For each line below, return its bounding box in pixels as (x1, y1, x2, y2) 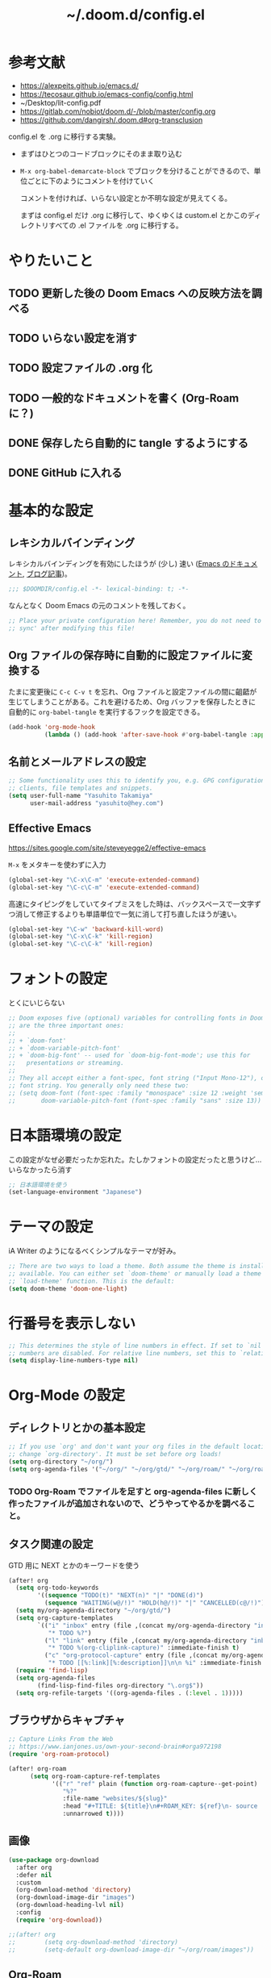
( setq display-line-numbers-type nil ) (8, 1357, 139, 1365)
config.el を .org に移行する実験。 (8, 131, 121, 141)
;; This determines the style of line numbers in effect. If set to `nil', (8, 1342, 269, 1350)
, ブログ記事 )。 (23, 569, 73, 578)
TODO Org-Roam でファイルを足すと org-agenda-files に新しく (8, 1486, 258, 1497)
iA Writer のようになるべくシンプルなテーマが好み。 (8, 1246, 181, 1256)
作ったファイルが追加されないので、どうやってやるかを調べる (8, 1498, 248, 1509)
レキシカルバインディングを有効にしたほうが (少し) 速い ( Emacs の (8, 559, 230, 569)
